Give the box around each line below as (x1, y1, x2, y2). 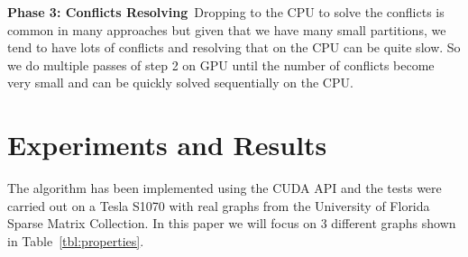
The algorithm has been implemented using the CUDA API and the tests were (7, 179, 442, 197)
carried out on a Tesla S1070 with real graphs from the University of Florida (7, 196, 430, 215)
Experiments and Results (7, 126, 327, 163)
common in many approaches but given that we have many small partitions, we (7, 20, 446, 39)
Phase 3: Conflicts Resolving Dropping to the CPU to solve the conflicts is (7, 3, 445, 21)
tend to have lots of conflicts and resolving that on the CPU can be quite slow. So (7, 38, 461, 57)
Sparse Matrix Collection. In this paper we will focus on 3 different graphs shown (7, 214, 456, 233)
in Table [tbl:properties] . (7, 231, 144, 250)
